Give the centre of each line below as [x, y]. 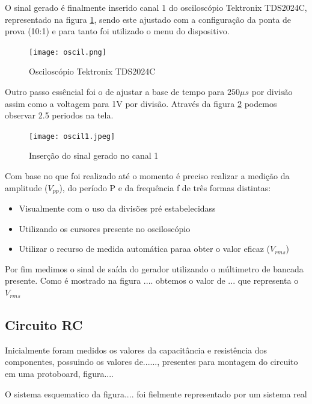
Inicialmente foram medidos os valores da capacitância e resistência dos [136, 350]
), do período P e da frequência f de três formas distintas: [165, 187]
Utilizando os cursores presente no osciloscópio [105, 228]
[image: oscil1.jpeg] [72, 136]
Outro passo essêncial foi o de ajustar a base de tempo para [115, 92]
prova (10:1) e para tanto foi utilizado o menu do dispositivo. [117, 31]
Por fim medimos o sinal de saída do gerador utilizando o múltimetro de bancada [154, 268]
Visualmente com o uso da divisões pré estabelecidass [117, 208]
